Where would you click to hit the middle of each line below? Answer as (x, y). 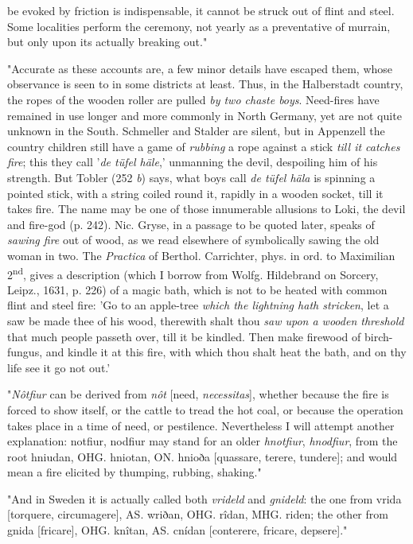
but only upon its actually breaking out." (107, 42)
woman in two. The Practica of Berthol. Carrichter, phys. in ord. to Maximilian (201, 255)
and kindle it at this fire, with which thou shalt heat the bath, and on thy (226, 352)
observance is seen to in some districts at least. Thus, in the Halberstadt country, (205, 84)
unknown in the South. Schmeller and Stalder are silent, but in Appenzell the (196, 131)
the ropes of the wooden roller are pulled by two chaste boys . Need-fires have (193, 99)
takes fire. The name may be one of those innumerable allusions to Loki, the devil (206, 209)
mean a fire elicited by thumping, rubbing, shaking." (134, 472)
